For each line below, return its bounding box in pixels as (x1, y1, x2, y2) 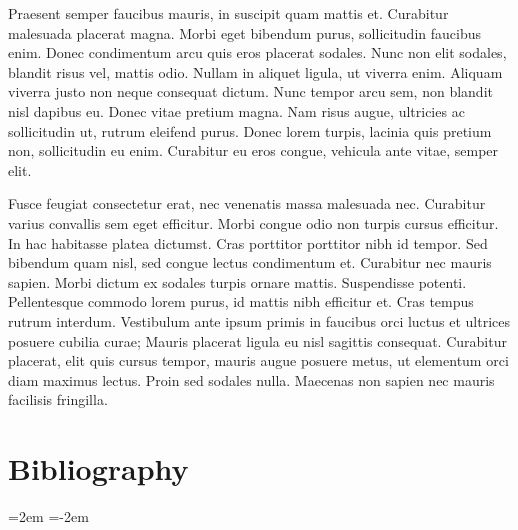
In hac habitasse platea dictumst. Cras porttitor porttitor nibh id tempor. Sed (8, 232, 488, 253)
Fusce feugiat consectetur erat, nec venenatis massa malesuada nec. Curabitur (8, 193, 486, 214)
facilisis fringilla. (8, 389, 108, 410)
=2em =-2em (8, 506, 89, 526)
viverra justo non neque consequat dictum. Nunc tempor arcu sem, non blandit (8, 81, 493, 102)
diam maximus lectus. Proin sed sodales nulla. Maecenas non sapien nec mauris (8, 369, 495, 390)
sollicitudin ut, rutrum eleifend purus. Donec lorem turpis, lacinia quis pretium (8, 120, 492, 141)
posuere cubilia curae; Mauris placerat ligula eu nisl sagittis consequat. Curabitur (8, 330, 507, 351)
